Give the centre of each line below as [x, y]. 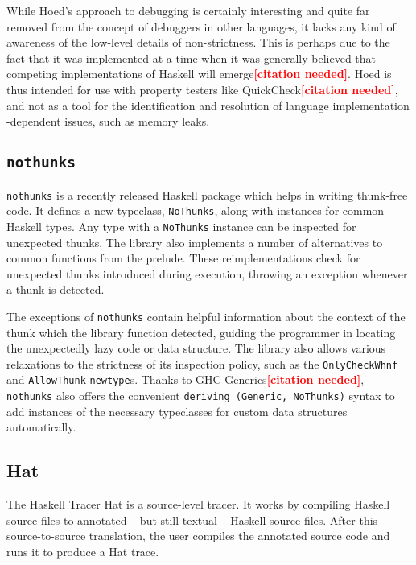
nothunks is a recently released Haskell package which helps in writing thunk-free [207, 194]
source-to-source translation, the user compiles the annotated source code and [198, 536]
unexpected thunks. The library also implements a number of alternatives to [195, 242]
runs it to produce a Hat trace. [83, 551]
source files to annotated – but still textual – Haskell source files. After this [192, 520]
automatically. [41, 427]
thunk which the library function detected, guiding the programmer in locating [201, 332]
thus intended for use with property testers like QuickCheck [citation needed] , [202, 89]
